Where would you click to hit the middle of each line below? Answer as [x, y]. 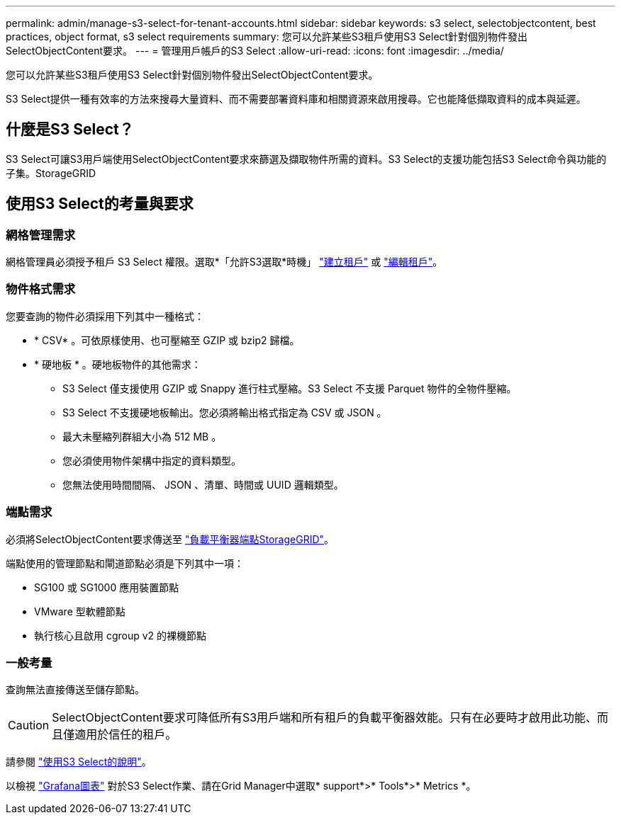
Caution [29, 725]
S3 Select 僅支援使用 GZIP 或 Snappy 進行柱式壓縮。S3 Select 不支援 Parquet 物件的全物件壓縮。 [290, 388]
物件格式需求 [41, 289]
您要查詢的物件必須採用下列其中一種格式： [105, 316]
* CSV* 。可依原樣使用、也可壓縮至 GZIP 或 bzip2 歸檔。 [167, 340]
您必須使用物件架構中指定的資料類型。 [152, 460]
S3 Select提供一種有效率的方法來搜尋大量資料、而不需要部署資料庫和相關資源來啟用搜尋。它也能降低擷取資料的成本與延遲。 [296, 99]
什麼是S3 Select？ [70, 130]
